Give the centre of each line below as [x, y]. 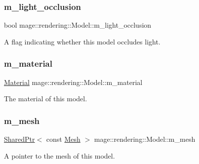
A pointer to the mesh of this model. [60, 155]
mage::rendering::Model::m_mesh [145, 139]
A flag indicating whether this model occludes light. [82, 41]
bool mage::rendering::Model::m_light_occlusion [78, 25]
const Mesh [63, 139]
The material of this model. [46, 99]
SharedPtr [20, 139]
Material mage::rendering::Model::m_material [73, 82]
